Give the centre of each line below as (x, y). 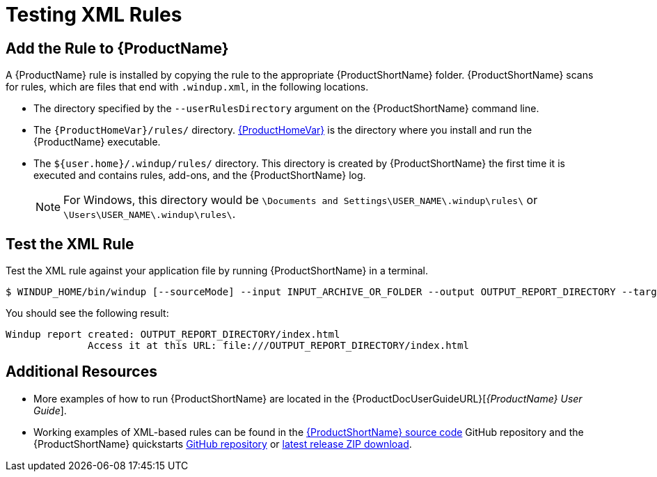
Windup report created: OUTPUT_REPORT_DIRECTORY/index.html (173, 335)
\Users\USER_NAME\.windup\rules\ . (150, 214)
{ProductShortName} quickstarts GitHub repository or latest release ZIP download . (223, 444)
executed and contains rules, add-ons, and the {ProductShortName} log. (200, 175)
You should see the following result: (87, 313)
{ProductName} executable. (97, 142)
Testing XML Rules (94, 15)
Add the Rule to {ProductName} (117, 48)
